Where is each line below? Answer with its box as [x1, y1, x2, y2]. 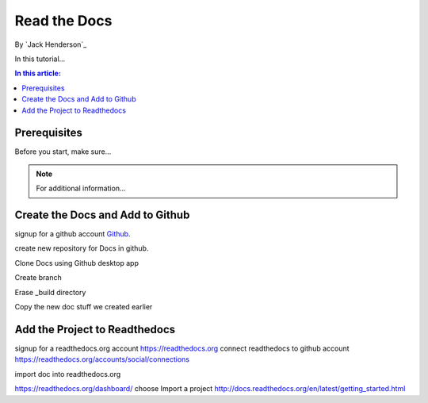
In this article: [14, 68, 61, 79]
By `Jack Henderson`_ [14, 40, 87, 49]
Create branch [14, 273, 63, 282]
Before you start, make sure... [14, 147, 112, 156]
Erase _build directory [14, 287, 86, 297]
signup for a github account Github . [14, 229, 131, 239]
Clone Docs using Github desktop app [14, 258, 139, 267]
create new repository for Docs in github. [14, 244, 149, 253]
